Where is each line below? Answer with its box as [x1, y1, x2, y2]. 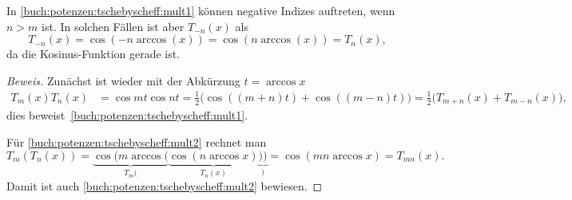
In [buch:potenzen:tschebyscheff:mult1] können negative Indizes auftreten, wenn [6, 2, 395, 18]
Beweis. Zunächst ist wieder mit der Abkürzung [6, 72, 240, 88]
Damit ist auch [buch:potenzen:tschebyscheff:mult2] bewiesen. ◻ [6, 178, 323, 194]
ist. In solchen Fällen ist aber [42, 18, 185, 34]
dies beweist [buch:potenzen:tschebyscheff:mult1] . [6, 107, 248, 124]
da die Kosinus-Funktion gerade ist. [6, 45, 181, 62]
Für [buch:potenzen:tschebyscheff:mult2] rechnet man [6, 133, 267, 150]
